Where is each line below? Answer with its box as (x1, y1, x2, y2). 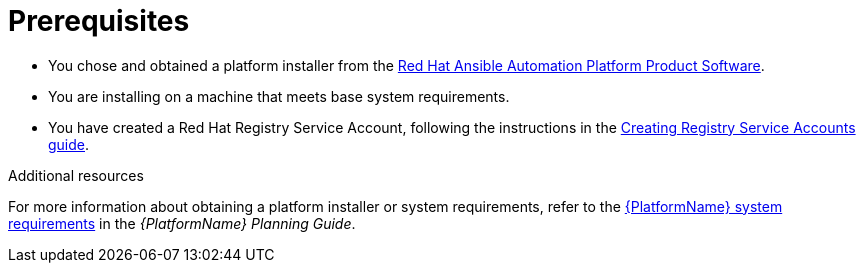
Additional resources (8, 166, 144, 184)
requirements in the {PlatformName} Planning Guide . (8, 214, 356, 232)
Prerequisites (8, 4, 190, 38)
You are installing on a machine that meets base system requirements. (48, 87, 510, 105)
